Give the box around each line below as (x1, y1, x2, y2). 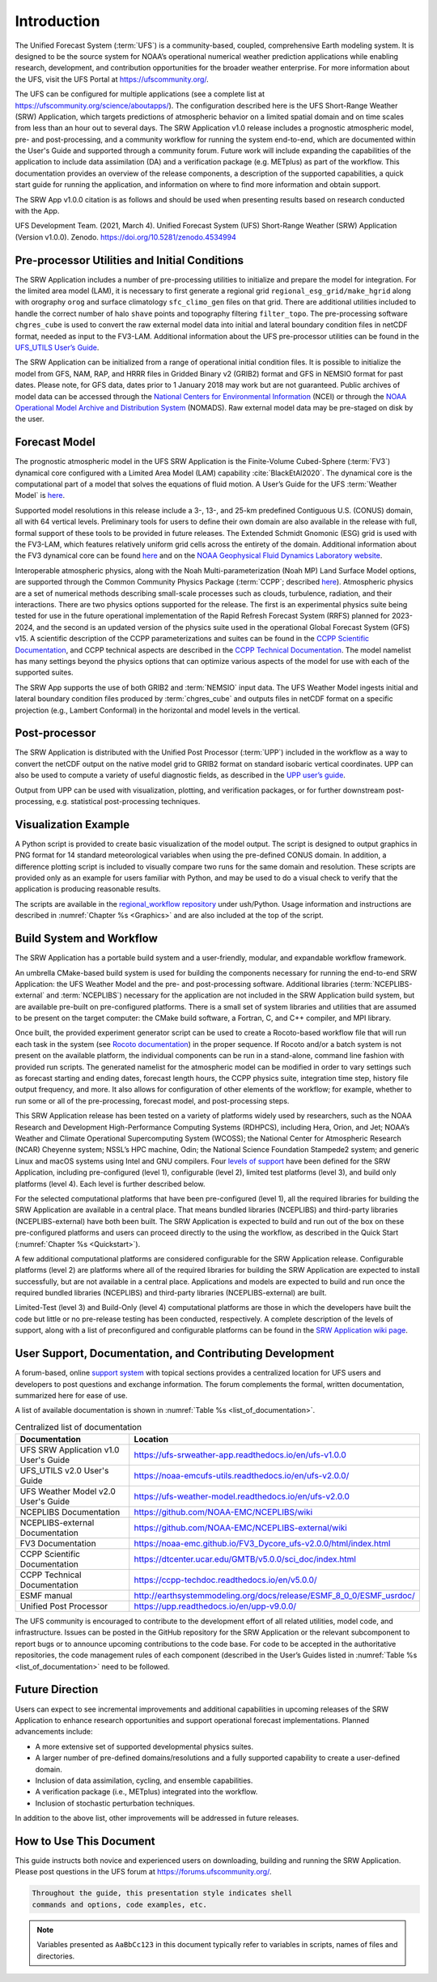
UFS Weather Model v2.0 (19, 1486, 117, 1497)
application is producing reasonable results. (15, 884, 161, 894)
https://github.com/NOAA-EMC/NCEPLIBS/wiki (134, 1507, 313, 1518)
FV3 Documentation (19, 1538, 96, 1550)
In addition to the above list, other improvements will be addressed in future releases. (15, 1814, 299, 1823)
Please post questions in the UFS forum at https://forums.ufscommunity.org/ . (15, 1867, 272, 1877)
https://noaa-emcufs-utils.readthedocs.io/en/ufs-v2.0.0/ (134, 1470, 350, 1482)
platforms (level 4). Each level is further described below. (15, 1179, 206, 1189)
